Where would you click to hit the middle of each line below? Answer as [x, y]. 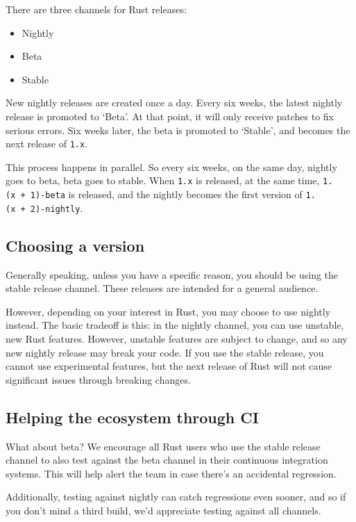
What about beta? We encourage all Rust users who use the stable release [163, 446]
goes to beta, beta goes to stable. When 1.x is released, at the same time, [163, 180]
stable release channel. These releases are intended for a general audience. [162, 288]
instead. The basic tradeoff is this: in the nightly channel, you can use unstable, [175, 325]
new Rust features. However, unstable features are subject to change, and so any [177, 338]
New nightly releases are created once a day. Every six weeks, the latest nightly [174, 103]
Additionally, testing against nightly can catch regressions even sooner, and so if [176, 497]
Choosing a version [75, 245]
